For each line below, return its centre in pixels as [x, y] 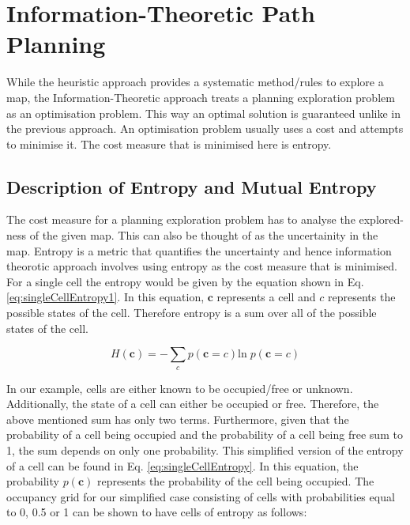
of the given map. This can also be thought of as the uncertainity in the [204, 235]
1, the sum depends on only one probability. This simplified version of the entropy [205, 450]
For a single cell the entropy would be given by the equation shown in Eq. [185, 281]
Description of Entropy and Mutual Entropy [192, 186]
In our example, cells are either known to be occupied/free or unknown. [180, 388]
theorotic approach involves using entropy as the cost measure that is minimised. [202, 266]
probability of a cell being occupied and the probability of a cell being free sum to [205, 434]
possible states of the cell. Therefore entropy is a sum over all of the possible [192, 313]
